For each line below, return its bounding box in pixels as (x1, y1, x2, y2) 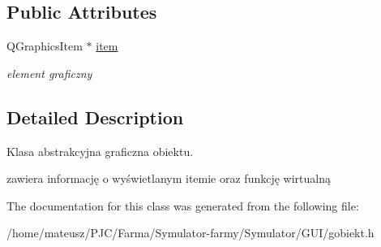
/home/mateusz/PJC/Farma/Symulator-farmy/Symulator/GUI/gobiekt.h (6, 224, 375, 241)
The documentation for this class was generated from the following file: (6, 197, 359, 214)
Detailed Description (6, 104, 184, 129)
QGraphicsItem (6, 37, 83, 54)
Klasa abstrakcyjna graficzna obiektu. (6, 142, 194, 159)
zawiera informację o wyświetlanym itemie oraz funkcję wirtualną (6, 170, 331, 187)
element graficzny (6, 64, 92, 81)
